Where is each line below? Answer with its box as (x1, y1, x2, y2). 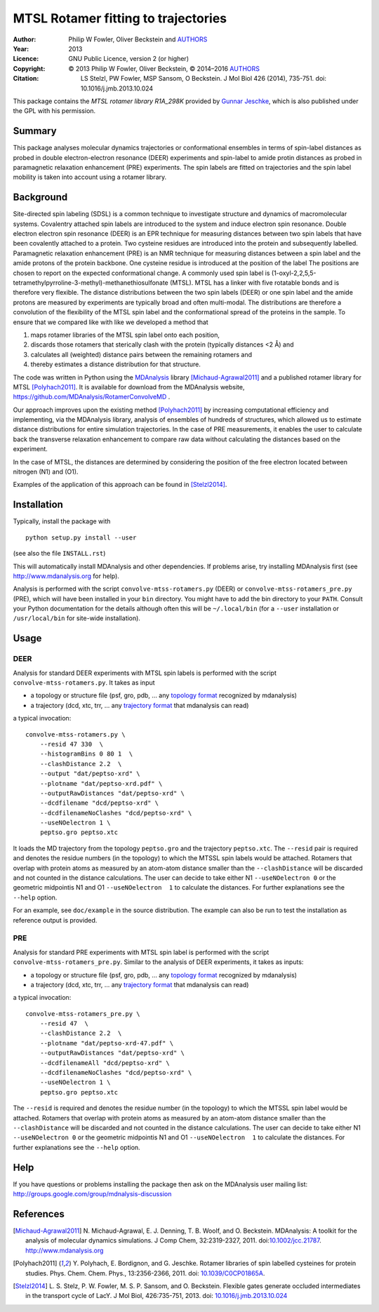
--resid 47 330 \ (39, 740, 104, 748)
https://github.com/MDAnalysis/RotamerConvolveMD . (13, 393, 171, 401)
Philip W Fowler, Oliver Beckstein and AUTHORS (68, 35, 208, 43)
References (13, 1207, 65, 1220)
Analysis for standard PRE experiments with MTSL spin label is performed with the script (13, 948, 270, 956)
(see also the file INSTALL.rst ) (13, 549, 106, 558)
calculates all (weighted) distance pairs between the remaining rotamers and (30, 350, 253, 359)
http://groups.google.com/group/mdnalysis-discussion (13, 1190, 172, 1198)
